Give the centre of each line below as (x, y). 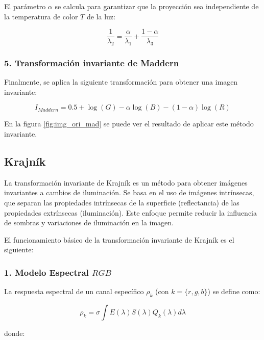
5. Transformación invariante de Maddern (92, 62)
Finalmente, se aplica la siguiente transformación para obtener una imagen (121, 82)
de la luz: (101, 16)
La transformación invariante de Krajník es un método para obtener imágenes (126, 182)
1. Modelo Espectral (46, 272)
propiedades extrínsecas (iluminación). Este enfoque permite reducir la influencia (131, 212)
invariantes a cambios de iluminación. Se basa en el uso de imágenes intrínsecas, (129, 192)
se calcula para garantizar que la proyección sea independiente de (157, 6)
